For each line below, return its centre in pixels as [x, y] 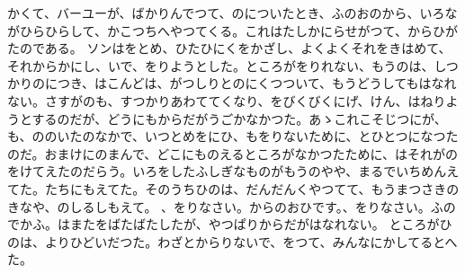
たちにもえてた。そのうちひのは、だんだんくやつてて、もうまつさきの [252, 188]
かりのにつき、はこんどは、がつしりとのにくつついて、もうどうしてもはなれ [232, 83]
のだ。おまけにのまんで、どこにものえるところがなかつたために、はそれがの [233, 153]
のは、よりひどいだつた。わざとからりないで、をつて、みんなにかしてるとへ [232, 241]
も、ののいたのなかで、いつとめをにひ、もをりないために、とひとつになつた [233, 136]
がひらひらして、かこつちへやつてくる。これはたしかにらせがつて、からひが [232, 30]
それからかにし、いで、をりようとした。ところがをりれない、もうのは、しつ [233, 65]
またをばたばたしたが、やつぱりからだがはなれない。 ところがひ [261, 224]
